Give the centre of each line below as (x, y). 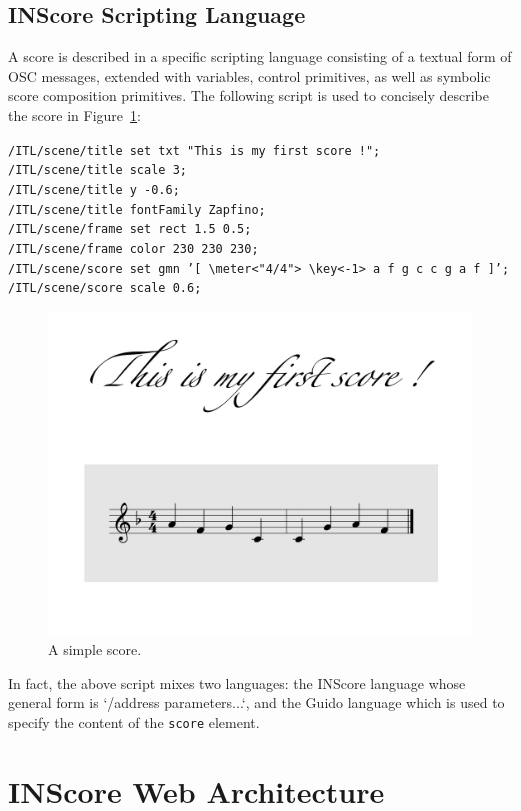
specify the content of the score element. (134, 721)
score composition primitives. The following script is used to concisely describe (249, 95)
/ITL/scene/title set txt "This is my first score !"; (194, 150)
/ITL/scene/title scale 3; (97, 170)
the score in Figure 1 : (74, 114)
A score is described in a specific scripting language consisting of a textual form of (260, 56)
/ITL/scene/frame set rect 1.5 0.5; (130, 229)
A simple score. (95, 649)
